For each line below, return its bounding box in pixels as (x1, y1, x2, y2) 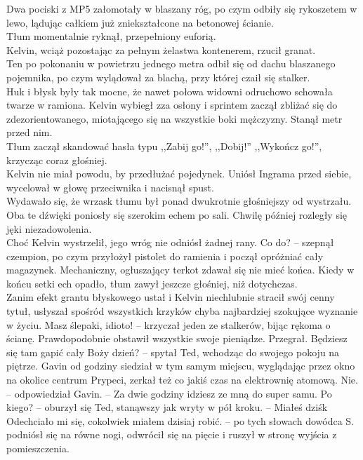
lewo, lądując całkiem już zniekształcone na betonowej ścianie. (6, 15, 274, 29)
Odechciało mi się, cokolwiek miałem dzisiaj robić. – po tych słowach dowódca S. (6, 413, 354, 428)
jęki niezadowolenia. (6, 221, 92, 236)
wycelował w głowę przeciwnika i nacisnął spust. (6, 180, 214, 194)
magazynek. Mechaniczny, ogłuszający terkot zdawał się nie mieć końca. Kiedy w (6, 262, 355, 277)
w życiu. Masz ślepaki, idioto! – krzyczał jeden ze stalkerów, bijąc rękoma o (6, 317, 331, 332)
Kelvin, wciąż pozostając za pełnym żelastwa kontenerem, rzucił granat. (6, 42, 316, 57)
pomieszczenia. (6, 441, 70, 455)
